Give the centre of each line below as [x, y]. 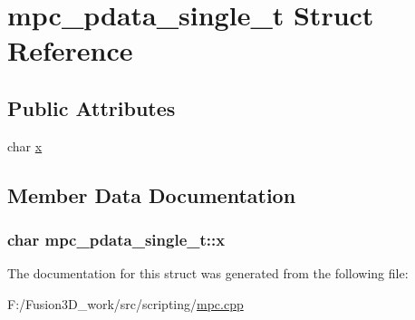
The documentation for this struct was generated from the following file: [208, 273]
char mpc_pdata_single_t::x [116, 240]
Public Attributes [92, 107]
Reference [70, 50]
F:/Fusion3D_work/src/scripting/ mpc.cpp [125, 303]
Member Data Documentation [152, 194]
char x [25, 145]
